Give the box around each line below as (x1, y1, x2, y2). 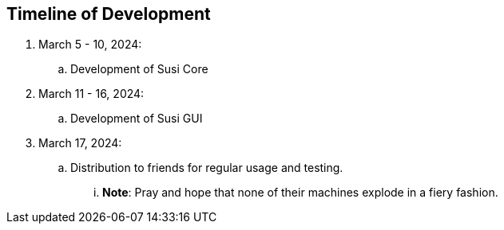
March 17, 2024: (38, 136, 122, 150)
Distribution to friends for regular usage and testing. (70, 161, 343, 175)
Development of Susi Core (70, 62, 208, 76)
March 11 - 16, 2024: (38, 87, 145, 101)
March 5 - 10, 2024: (38, 37, 142, 52)
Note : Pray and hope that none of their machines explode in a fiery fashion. (102, 185, 498, 200)
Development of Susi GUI (70, 111, 203, 126)
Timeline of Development (6, 4, 211, 24)
